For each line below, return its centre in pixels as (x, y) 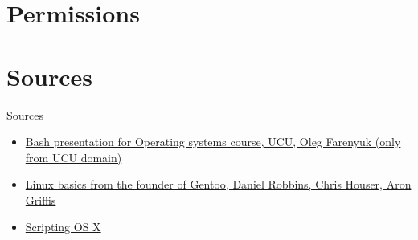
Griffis (41, 199)
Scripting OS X (63, 227)
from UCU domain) (74, 157)
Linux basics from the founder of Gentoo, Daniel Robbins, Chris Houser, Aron (218, 184)
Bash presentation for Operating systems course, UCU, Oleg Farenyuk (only (213, 142)
